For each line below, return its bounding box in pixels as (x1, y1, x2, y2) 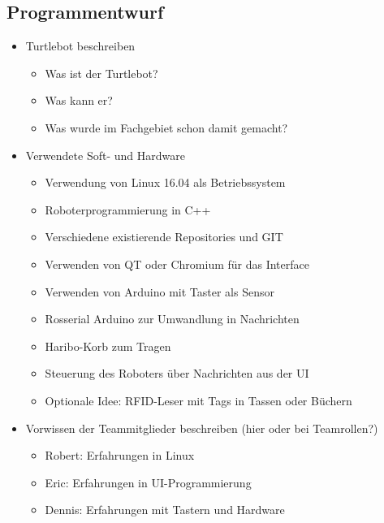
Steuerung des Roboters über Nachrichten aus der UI (45, 365, 309, 382)
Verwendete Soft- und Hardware (25, 146, 185, 163)
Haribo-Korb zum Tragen (45, 337, 171, 354)
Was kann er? (45, 92, 113, 109)
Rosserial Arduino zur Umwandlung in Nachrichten (45, 310, 300, 327)
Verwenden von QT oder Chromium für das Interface (45, 255, 309, 272)
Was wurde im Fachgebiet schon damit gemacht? (45, 119, 288, 136)
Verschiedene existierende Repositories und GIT (45, 228, 283, 245)
